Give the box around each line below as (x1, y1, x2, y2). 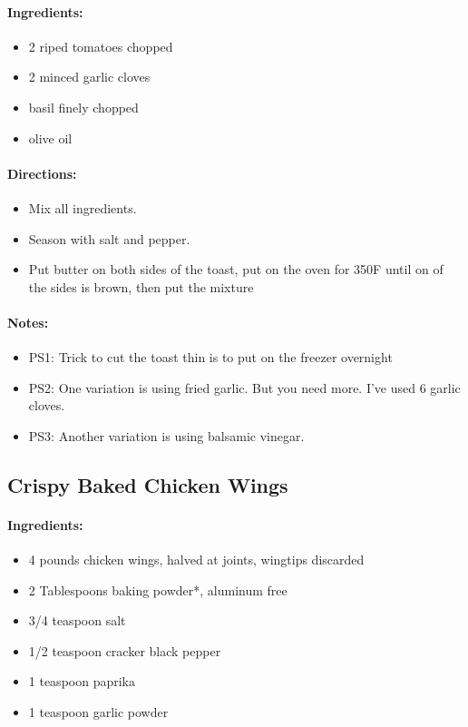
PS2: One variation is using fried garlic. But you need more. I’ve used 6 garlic (28, 378, 461, 397)
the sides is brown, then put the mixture (28, 277, 254, 296)
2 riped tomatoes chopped (28, 36, 173, 55)
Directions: (7, 163, 77, 182)
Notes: (7, 312, 49, 331)
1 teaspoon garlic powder (28, 702, 169, 722)
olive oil (28, 128, 73, 147)
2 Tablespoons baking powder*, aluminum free (28, 580, 288, 599)
